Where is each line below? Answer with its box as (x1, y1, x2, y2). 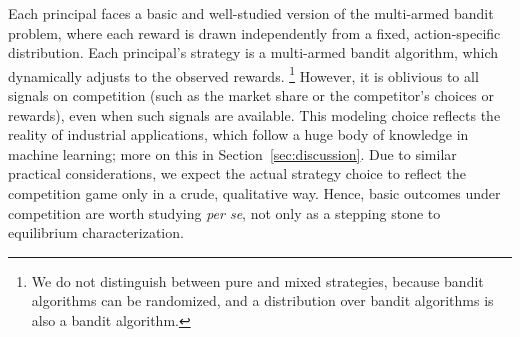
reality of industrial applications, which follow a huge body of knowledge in (8, 124, 469, 145)
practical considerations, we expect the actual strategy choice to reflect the (8, 163, 467, 184)
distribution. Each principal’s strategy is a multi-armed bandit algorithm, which (8, 42, 498, 63)
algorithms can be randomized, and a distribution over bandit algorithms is (31, 290, 494, 311)
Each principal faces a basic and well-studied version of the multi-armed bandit (8, 3, 494, 23)
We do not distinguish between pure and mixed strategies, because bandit (31, 270, 484, 291)
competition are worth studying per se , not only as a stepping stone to (8, 202, 441, 223)
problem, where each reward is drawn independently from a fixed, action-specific (8, 22, 501, 43)
